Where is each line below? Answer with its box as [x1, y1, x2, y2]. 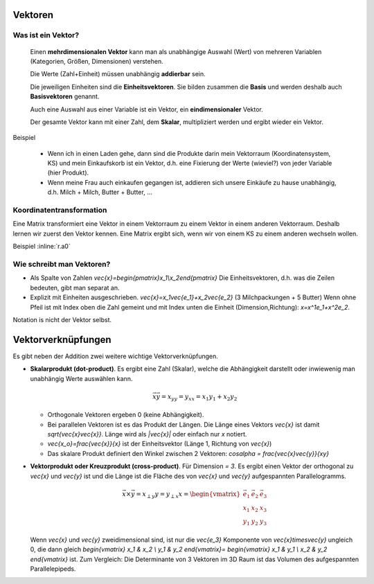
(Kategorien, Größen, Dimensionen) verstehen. [30, 57, 163, 65]
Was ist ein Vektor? [12, 30, 80, 40]
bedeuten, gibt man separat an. [30, 283, 120, 292]
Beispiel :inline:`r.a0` [12, 242, 71, 251]
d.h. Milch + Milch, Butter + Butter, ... [47, 188, 152, 197]
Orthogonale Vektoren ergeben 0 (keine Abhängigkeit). [47, 411, 204, 419]
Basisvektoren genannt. [30, 92, 100, 100]
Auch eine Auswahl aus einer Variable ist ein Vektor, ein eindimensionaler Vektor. [30, 105, 263, 114]
